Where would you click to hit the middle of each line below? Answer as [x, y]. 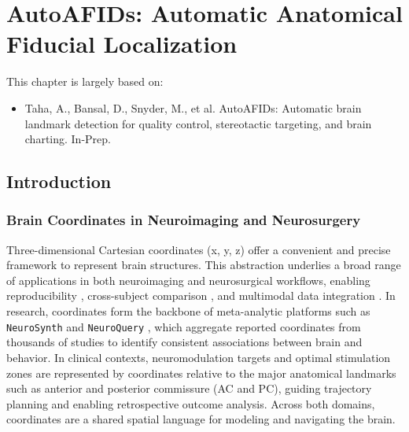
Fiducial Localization [122, 44]
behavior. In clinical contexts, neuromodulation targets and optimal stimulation [199, 357]
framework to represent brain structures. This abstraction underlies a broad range [204, 265]
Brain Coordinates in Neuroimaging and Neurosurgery [184, 220]
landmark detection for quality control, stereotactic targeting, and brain [198, 123]
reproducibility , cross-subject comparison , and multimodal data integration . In [201, 295]
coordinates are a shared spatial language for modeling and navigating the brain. [201, 419]
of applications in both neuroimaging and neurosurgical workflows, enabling [188, 280]
